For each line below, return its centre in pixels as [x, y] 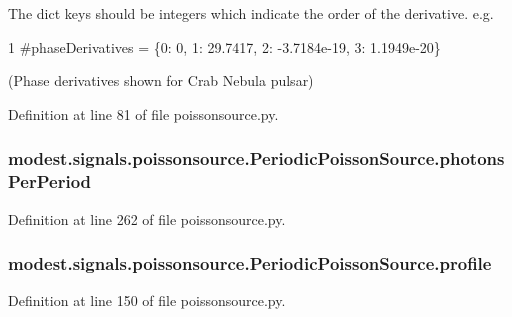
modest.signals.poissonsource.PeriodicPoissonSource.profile [250, 263]
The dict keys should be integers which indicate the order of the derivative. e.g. [251, 13]
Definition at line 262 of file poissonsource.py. [147, 218]
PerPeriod [50, 181]
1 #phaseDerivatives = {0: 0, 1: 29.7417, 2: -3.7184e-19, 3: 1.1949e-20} [224, 46]
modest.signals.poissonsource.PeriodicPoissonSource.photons [256, 158]
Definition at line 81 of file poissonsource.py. [143, 113]
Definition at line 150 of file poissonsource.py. [147, 300]
